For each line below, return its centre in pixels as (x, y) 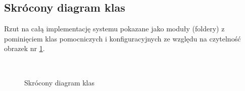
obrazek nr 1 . (24, 48)
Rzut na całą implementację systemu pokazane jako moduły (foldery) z (114, 29)
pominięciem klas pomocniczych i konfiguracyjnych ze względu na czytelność (122, 38)
